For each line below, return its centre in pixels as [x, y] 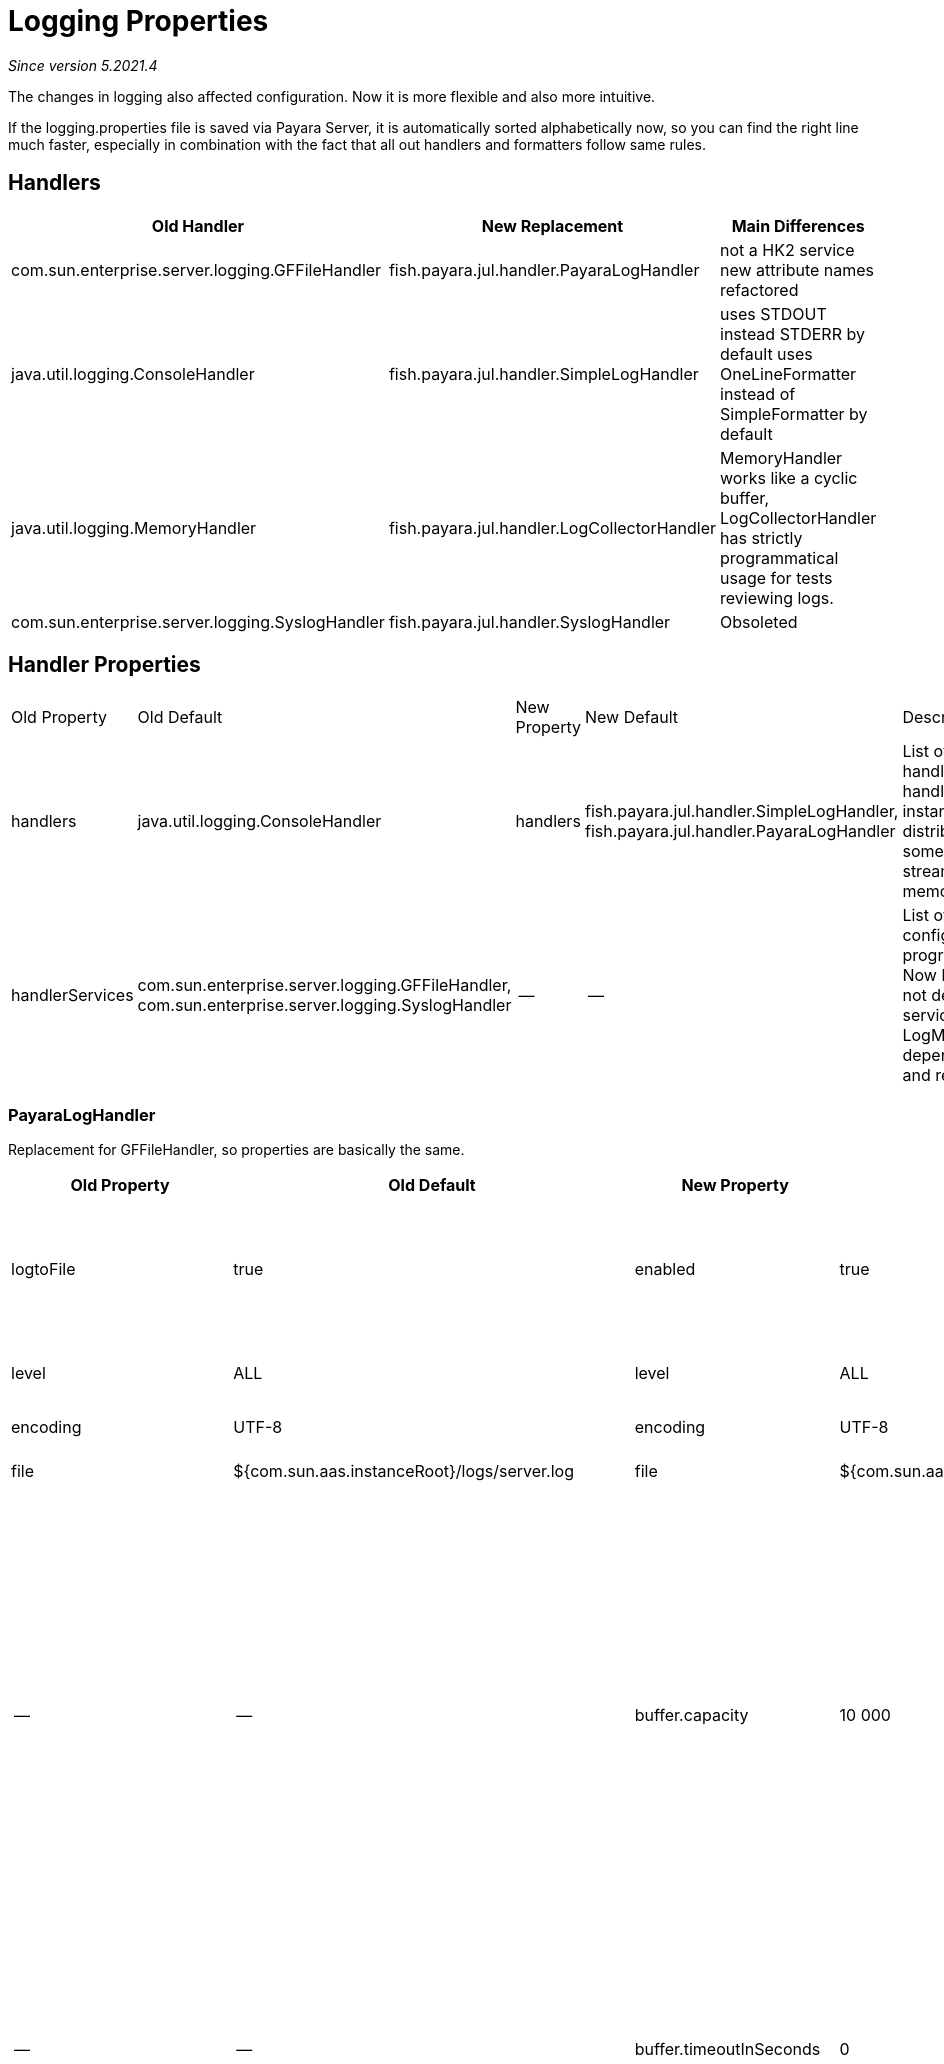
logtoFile [43, 1269]
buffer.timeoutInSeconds [727, 2049]
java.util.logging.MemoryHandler [134, 527]
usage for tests [776, 577]
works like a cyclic [789, 477]
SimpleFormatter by [794, 413]
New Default [631, 717]
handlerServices [72, 995]
